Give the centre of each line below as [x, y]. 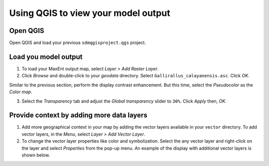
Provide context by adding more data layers [78, 115]
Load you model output [46, 57]
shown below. [36, 155]
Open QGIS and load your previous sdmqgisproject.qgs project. [78, 43]
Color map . [21, 92]
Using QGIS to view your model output [90, 13]
